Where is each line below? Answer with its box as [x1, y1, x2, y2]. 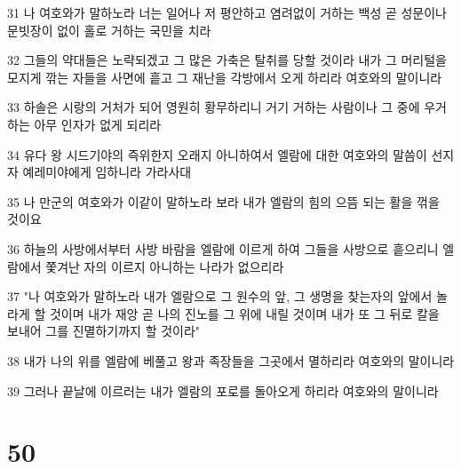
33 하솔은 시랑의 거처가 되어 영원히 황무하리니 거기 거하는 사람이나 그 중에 [7, 98, 420, 116]
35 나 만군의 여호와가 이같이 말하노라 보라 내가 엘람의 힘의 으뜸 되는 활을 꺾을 [7, 192, 440, 211]
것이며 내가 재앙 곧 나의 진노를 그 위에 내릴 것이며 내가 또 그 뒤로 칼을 [49, 304, 440, 322]
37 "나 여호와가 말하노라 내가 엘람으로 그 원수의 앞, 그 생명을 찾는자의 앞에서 [7, 287, 433, 306]
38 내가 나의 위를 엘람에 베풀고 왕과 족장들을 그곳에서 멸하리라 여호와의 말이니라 [7, 351, 455, 370]
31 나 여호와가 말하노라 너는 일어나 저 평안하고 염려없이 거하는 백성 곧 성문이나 [7, 4, 447, 21]
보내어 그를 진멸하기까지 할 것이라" [7, 322, 201, 340]
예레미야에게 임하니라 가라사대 [22, 163, 192, 181]
